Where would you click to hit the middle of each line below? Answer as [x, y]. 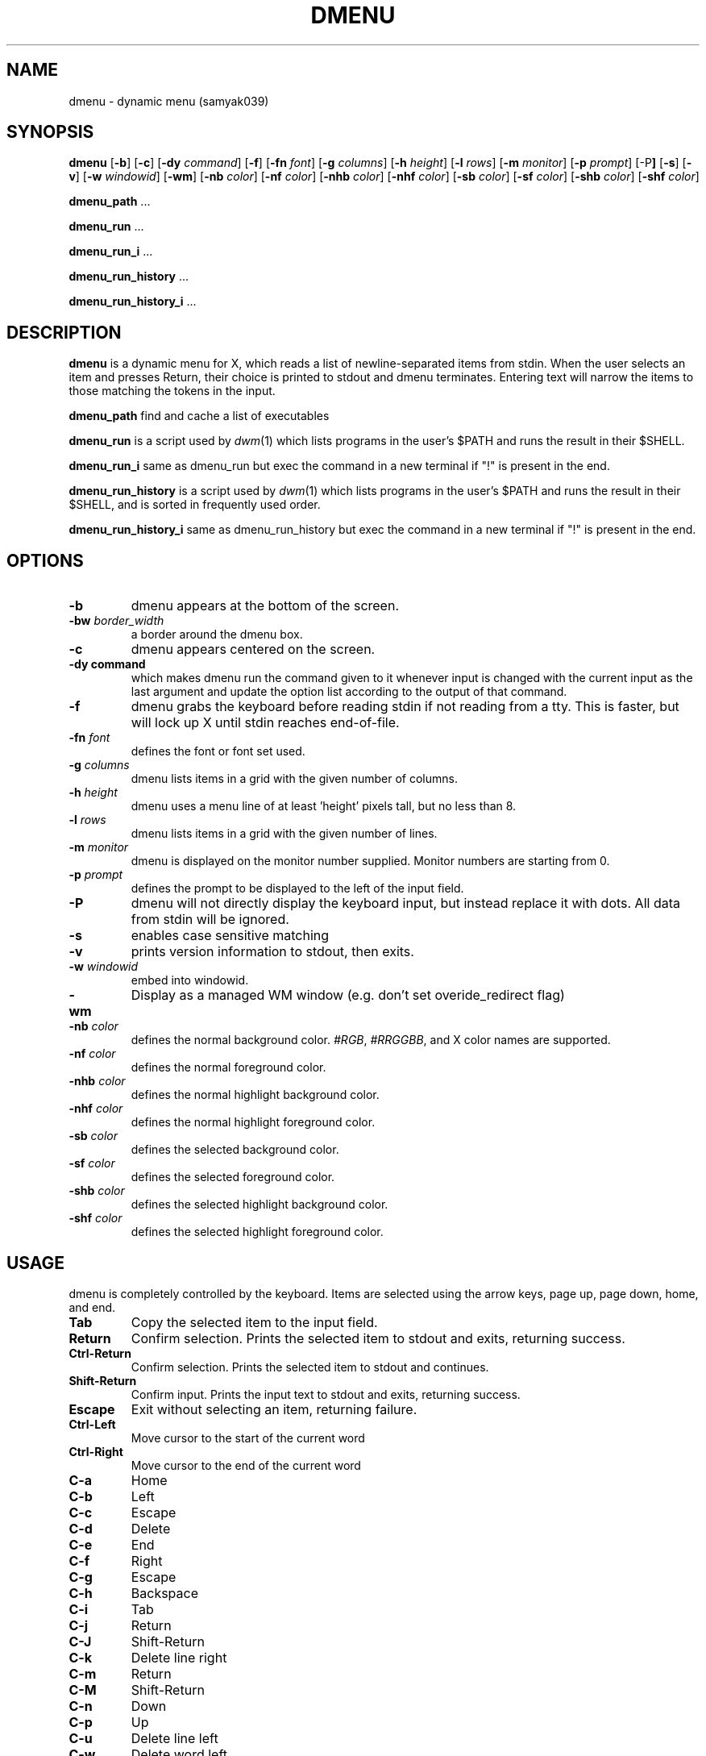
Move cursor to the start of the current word [248, 1438]
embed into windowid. [190, 980]
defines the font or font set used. [218, 751]
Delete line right [179, 1657]
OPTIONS [45, 560]
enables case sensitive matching [230, 936]
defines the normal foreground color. [228, 1067]
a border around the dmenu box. [217, 635]
